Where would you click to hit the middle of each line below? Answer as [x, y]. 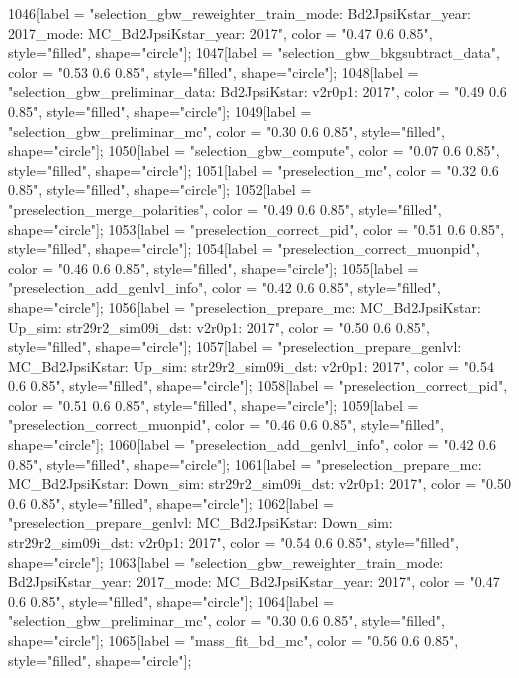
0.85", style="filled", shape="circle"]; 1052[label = [160, 189]
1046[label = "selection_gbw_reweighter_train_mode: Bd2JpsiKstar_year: [240, 13]
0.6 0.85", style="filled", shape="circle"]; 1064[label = [171, 600]
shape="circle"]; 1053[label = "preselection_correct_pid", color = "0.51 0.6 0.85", [256, 228]
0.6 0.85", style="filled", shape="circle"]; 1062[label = [171, 502]
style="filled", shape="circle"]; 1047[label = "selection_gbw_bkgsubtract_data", [254, 52]
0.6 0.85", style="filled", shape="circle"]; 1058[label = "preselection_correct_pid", [258, 385]
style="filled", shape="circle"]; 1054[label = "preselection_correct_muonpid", [244, 248]
